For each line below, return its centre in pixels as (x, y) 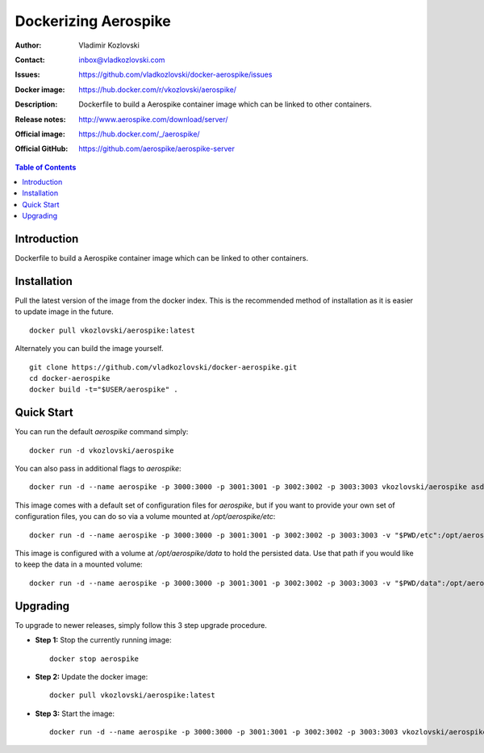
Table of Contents (46, 167)
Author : (28, 45)
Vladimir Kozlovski (109, 45)
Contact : (30, 60)
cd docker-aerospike (70, 378)
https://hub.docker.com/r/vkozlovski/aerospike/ (158, 90)
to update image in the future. (64, 312)
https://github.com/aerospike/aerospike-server (157, 149)
